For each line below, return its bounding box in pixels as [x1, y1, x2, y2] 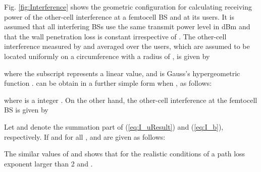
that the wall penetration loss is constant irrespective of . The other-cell [4, 31, 227, 41]
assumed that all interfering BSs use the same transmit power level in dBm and [4, 21, 250, 32]
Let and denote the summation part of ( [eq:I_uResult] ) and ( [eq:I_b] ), [4, 121, 224, 132]
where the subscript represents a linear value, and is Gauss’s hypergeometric [4, 68, 240, 78]
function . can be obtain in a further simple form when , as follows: [4, 78, 212, 88]
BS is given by [4, 104, 48, 115]
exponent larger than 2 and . [4, 158, 93, 168]
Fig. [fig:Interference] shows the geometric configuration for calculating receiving [4, 2, 252, 12]
